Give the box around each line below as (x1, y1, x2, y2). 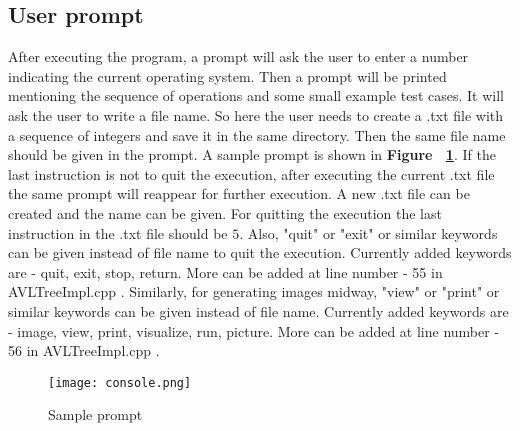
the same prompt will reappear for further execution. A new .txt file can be (8, 183, 470, 204)
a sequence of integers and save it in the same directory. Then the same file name (8, 124, 506, 145)
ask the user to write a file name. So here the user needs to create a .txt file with (8, 104, 504, 125)
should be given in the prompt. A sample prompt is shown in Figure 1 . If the (8, 144, 496, 165)
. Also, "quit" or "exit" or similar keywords (239, 222, 498, 243)
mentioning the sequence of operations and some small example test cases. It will (8, 85, 504, 106)
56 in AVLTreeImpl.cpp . (8, 340, 160, 361)
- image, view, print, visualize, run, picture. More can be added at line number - (8, 320, 500, 341)
